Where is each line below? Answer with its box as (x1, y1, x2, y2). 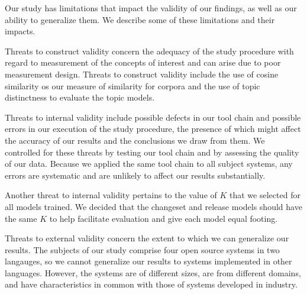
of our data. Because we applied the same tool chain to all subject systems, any (5, 157, 293, 170)
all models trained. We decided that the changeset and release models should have (5, 200, 302, 212)
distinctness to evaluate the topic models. (5, 91, 155, 104)
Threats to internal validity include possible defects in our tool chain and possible (5, 111, 301, 123)
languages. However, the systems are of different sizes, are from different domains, (5, 266, 301, 279)
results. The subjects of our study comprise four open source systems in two (5, 243, 280, 256)
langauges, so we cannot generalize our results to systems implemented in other (5, 255, 292, 267)
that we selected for (230, 189, 300, 201)
